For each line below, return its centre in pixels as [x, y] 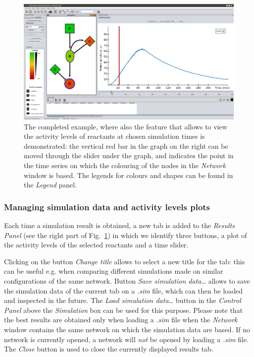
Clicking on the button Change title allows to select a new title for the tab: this [125, 261]
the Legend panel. [51, 185]
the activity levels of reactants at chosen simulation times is [114, 136]
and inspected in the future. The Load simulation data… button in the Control [123, 300]
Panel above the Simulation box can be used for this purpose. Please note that [124, 310]
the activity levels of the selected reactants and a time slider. [96, 245]
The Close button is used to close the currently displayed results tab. [109, 349]
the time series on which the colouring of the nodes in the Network [125, 165]
